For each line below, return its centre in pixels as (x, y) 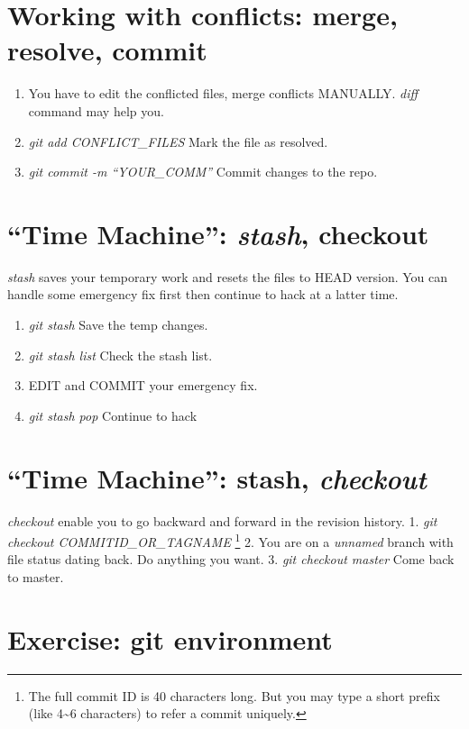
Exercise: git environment (170, 638)
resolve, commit (107, 50)
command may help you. (96, 110)
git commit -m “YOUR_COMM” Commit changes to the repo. (203, 172)
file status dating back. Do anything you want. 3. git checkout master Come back (231, 559)
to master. (36, 576)
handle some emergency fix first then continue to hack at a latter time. (203, 294)
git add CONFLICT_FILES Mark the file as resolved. (178, 141)
